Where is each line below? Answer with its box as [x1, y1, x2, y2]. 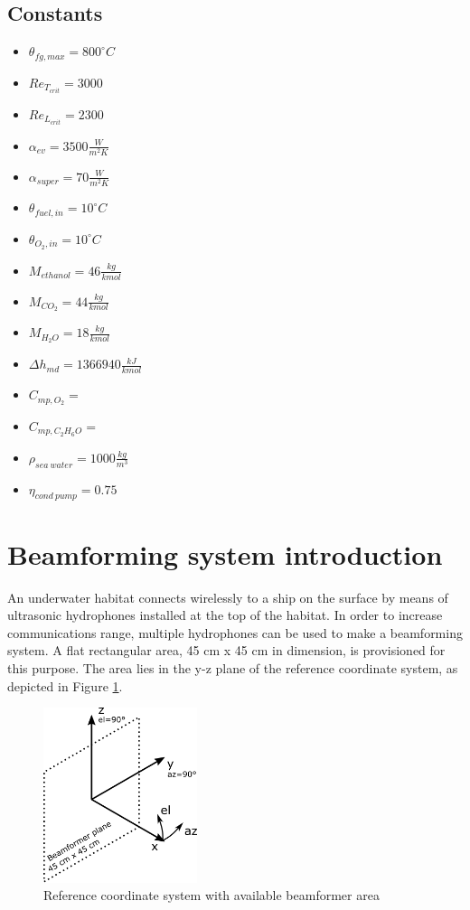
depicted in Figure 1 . [7, 676, 123, 695]
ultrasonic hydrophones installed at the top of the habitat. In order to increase [7, 605, 443, 624]
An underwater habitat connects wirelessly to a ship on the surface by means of [7, 587, 448, 606]
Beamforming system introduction [7, 535, 443, 572]
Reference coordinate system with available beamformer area [43, 886, 380, 905]
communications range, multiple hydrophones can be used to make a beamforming [7, 623, 463, 642]
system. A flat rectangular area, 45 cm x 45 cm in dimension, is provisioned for [7, 641, 446, 660]
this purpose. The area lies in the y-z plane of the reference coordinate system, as [7, 658, 458, 677]
